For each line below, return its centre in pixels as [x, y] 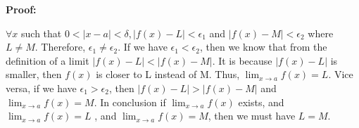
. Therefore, [60, 47]
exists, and [261, 102]
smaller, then [34, 74]
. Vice [341, 74]
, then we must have [252, 116]
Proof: [21, 9]
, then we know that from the [263, 47]
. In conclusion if [130, 102]
